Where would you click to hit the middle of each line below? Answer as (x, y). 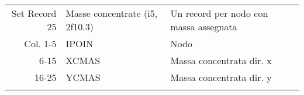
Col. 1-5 (40, 43)
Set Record (34, 13)
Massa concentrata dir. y (221, 77)
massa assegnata (204, 27)
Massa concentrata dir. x (221, 60)
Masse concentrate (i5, (112, 13)
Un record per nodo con (219, 13)
